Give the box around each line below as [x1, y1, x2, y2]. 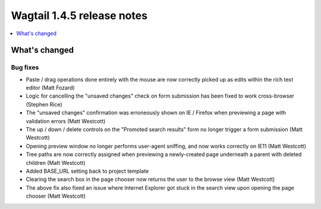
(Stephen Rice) [26, 101, 62, 108]
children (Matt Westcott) [26, 159, 86, 166]
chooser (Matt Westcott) [26, 192, 86, 199]
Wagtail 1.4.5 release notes [11, 9, 148, 22]
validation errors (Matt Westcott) [26, 117, 106, 124]
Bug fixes [11, 63, 39, 71]
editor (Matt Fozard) [26, 84, 75, 92]
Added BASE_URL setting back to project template [26, 167, 149, 174]
